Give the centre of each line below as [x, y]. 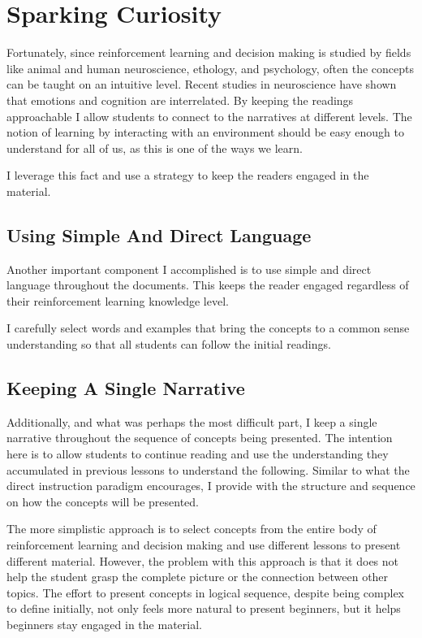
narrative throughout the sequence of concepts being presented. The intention [200, 438]
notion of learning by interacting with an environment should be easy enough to [205, 132]
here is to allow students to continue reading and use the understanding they [198, 454]
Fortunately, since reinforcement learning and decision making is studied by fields [209, 52]
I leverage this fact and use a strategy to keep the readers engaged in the [188, 175]
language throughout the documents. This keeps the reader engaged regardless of [208, 285]
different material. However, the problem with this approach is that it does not [203, 560]
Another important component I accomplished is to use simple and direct [189, 269]
